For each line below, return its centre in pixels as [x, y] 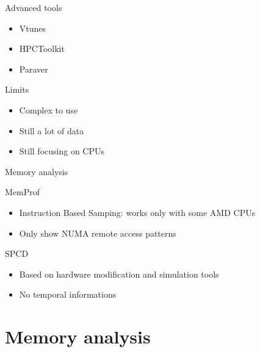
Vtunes [33, 28]
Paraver [34, 69]
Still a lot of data [52, 130]
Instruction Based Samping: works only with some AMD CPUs [137, 212]
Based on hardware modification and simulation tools [119, 274]
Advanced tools [34, 7]
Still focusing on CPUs [62, 151]
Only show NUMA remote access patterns [98, 233]
